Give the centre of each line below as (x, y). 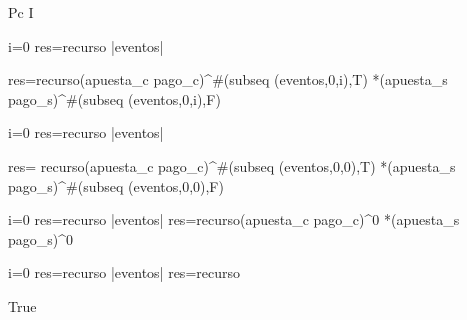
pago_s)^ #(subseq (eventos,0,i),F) (114, 98)
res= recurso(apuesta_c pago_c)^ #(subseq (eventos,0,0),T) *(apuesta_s (232, 165)
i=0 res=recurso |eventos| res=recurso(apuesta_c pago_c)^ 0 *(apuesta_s (234, 219)
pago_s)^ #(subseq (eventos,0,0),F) (116, 185)
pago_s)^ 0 (41, 238)
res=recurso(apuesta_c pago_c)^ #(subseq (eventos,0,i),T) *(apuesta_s (228, 79)
